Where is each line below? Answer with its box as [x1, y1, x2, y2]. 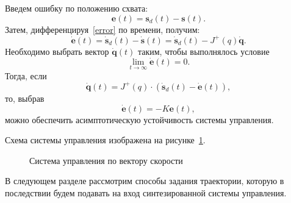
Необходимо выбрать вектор [5, 45, 109, 57]
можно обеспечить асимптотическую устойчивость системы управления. [5, 113, 274, 126]
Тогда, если [5, 69, 47, 82]
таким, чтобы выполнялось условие [137, 45, 270, 57]
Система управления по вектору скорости [29, 154, 183, 166]
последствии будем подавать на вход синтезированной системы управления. [5, 187, 287, 199]
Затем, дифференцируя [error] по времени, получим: [5, 23, 200, 35]
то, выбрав [5, 91, 45, 104]
